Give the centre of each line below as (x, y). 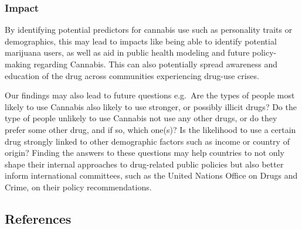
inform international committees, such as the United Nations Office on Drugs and (151, 175)
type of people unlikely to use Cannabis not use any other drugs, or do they (141, 118)
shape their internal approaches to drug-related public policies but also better (144, 164)
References (38, 218)
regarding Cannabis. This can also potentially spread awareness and (155, 64)
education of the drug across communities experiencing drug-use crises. (132, 75)
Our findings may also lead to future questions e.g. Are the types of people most (150, 95)
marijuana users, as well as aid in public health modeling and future (127, 52)
